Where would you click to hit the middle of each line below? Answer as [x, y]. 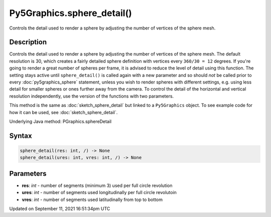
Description [28, 42]
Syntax [21, 136]
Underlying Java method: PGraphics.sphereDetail [60, 121]
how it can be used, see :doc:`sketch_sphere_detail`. [63, 112]
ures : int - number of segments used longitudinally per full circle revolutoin [99, 192]
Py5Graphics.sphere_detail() [71, 13]
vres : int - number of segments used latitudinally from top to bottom [92, 199]
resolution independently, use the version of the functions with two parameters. [92, 96]
